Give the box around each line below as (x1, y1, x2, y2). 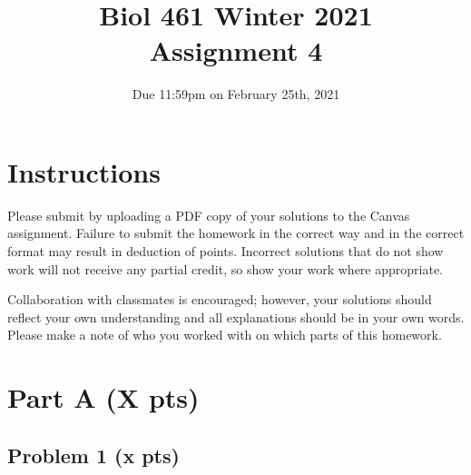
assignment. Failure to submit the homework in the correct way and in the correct (7, 223, 465, 242)
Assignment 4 (149, 32, 323, 69)
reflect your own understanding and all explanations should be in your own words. (7, 307, 465, 326)
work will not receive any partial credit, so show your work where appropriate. (7, 259, 444, 278)
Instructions (7, 153, 161, 190)
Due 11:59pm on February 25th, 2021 (132, 84, 340, 104)
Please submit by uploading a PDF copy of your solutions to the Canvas (7, 205, 410, 224)
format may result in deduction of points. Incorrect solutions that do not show (7, 242, 444, 261)
